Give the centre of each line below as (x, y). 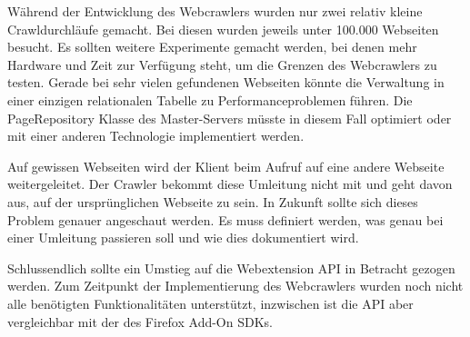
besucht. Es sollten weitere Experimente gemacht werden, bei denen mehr (212, 47)
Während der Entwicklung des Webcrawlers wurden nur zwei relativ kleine (215, 11)
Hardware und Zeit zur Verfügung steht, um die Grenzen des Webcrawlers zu (222, 64)
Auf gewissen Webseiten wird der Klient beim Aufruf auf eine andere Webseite (226, 166)
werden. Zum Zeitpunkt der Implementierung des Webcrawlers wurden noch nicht (235, 286)
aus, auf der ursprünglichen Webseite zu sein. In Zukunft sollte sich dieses (213, 201)
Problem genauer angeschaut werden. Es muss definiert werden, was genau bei (225, 219)
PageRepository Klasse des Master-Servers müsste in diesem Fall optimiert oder (230, 118)
